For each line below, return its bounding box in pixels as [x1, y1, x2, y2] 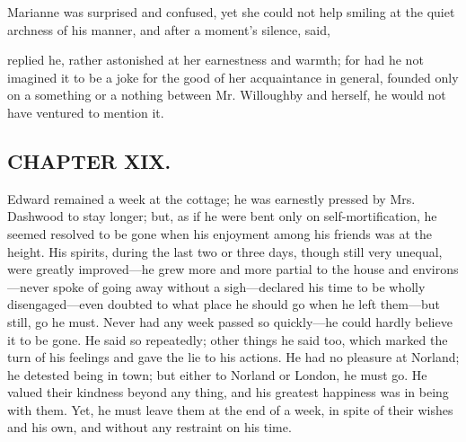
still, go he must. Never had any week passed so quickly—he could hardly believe [7, 312, 453, 331]
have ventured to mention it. [7, 102, 164, 121]
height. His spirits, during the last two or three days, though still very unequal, [7, 242, 443, 261]
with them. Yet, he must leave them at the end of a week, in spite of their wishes [7, 400, 453, 419]
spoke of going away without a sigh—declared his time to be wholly [53, 277, 426, 296]
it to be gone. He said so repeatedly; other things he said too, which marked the [7, 330, 448, 349]
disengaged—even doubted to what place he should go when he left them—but [7, 295, 440, 314]
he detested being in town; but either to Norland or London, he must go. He [7, 365, 427, 384]
